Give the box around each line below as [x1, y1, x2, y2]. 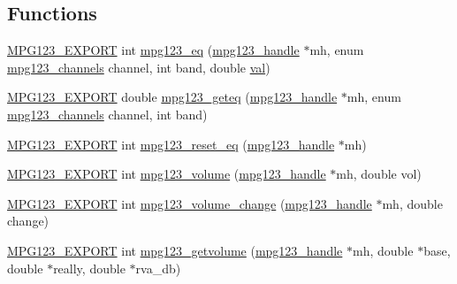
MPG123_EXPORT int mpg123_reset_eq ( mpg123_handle [7, 134, 335, 153]
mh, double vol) [336, 165, 422, 183]
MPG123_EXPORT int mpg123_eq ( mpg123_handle [7, 41, 300, 59]
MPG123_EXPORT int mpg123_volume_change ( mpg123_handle [7, 194, 372, 212]
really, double [53, 258, 126, 277]
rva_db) [135, 258, 181, 277]
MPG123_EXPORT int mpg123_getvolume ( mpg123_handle [7, 241, 343, 259]
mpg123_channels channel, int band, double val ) [7, 58, 270, 76]
